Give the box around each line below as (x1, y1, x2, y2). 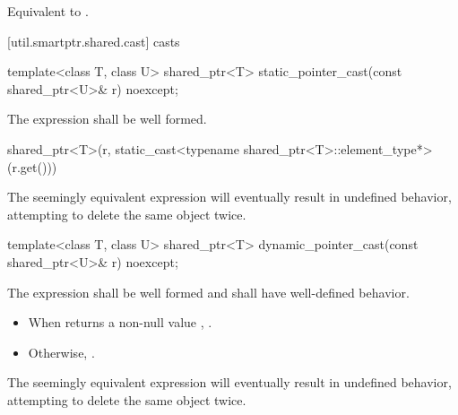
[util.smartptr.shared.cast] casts (7, 31, 180, 50)
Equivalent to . (7, 2, 89, 20)
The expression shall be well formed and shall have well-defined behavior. (7, 282, 410, 301)
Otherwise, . (28, 342, 95, 361)
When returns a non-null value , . (28, 313, 212, 332)
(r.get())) (7, 157, 57, 176)
